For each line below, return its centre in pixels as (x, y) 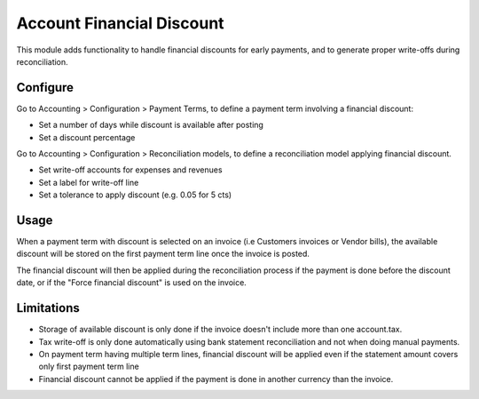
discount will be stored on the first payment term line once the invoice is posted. (163, 254)
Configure (45, 88)
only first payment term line (89, 367)
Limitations (48, 308)
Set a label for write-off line (89, 182)
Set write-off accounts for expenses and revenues (130, 170)
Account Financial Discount (121, 23)
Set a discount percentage (87, 137)
